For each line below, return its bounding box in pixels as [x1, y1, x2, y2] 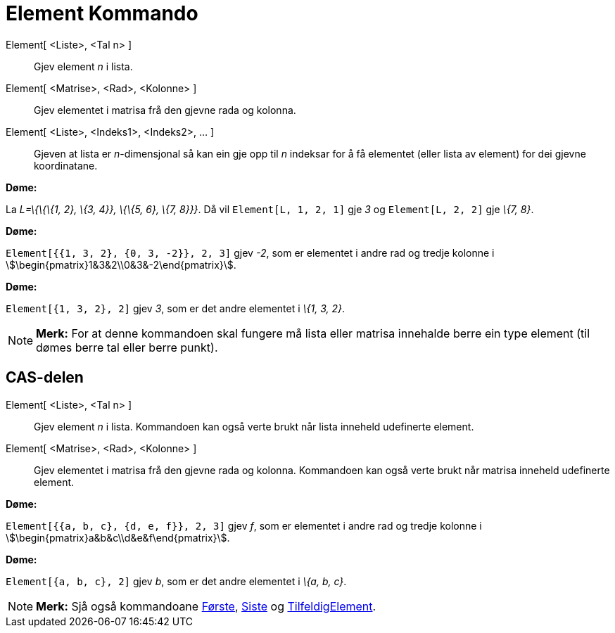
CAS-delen [6, 369, 84, 387]
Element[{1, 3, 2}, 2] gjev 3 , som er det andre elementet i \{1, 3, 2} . [6, 302, 345, 314]
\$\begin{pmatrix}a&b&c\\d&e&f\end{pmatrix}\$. [6, 531, 230, 544]
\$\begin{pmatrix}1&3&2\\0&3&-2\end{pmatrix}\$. [6, 258, 236, 271]
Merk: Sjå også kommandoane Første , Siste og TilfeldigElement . [36, 599, 376, 613]
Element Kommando [6, 1, 198, 25]
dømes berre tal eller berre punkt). [36, 340, 218, 354]
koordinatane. [34, 159, 98, 172]
